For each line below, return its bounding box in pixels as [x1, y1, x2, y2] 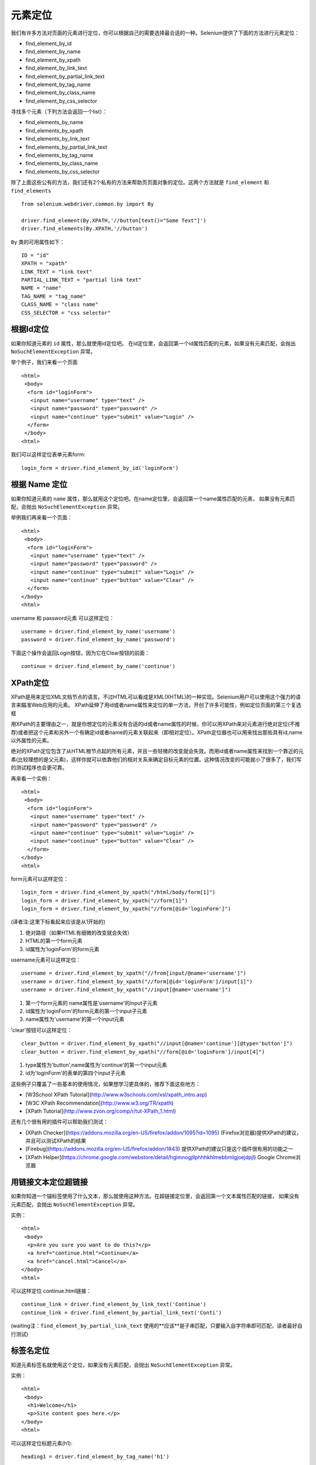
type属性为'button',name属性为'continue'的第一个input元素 [25, 1061, 167, 1068]
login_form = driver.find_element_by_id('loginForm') [21, 465, 178, 471]
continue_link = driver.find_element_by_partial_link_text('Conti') [21, 1309, 222, 1316]
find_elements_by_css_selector [25, 168, 100, 175]
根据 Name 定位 [11, 479, 67, 489]
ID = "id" [21, 252, 49, 258]
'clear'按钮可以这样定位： [11, 1026, 73, 1034]
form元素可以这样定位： [11, 875, 68, 882]
